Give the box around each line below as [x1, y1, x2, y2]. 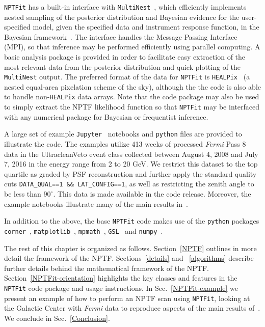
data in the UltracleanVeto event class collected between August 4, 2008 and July [4, 148, 258, 159]
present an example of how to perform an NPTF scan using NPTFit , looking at [4, 292, 250, 303]
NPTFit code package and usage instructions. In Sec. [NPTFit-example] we [4, 282, 238, 293]
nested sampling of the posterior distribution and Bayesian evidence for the [4, 11, 240, 22]
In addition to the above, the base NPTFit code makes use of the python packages [4, 215, 259, 226]
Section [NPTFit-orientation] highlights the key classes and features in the [4, 272, 237, 283]
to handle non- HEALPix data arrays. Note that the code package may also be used [4, 91, 259, 102]
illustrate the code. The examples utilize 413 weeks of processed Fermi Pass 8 [4, 139, 246, 149]
